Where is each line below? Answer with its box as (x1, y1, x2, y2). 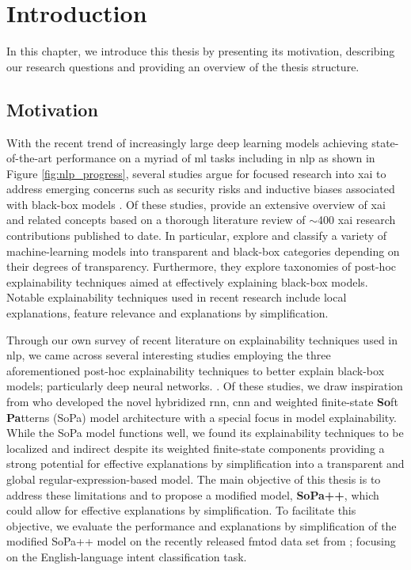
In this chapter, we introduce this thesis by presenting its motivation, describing (6, 43, 395, 59)
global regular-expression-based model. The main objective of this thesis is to (6, 470, 381, 487)
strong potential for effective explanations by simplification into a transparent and (6, 455, 405, 472)
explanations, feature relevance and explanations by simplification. (6, 305, 329, 321)
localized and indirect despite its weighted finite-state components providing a (6, 439, 385, 456)
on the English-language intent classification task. (6, 548, 247, 564)
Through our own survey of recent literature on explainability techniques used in (6, 331, 398, 348)
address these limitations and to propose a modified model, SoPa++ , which (6, 486, 379, 503)
